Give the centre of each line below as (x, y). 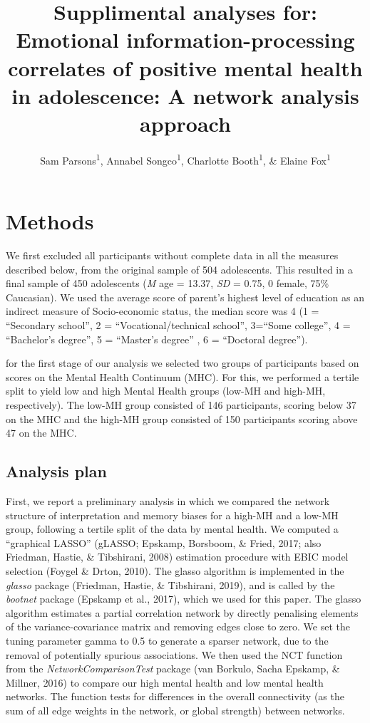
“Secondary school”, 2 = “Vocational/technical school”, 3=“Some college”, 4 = (178, 325)
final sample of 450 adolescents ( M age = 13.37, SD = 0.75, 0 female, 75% (168, 283)
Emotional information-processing (185, 40)
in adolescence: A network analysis (185, 95)
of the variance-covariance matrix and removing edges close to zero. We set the (178, 626)
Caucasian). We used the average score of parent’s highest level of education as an (185, 297)
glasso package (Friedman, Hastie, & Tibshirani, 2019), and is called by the (170, 584)
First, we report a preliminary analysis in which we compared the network (168, 500)
